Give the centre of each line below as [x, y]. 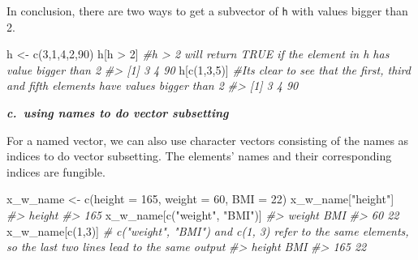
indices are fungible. [56, 171]
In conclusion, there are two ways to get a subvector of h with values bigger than [207, 11]
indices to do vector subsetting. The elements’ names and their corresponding [199, 156]
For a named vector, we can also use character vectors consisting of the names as [208, 140]
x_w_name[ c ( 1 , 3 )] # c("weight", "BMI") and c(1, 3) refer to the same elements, [208, 230]
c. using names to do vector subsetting [118, 113]
